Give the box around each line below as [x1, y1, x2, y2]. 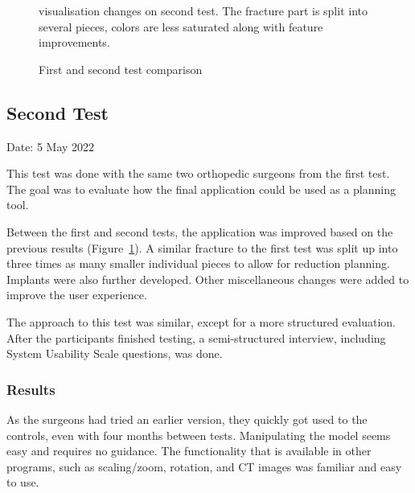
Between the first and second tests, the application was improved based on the [6, 223, 393, 240]
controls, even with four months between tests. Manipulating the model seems [6, 426, 391, 443]
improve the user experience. [6, 286, 147, 303]
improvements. [39, 34, 110, 51]
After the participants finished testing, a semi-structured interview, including [6, 329, 386, 346]
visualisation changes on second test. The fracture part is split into [39, 2, 368, 18]
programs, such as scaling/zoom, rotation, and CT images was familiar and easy [6, 458, 402, 475]
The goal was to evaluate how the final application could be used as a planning [6, 180, 397, 197]
